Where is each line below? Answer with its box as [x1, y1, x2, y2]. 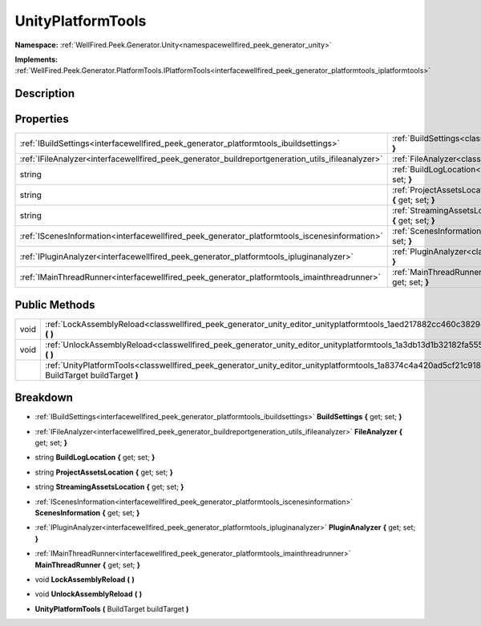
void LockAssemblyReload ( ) [34, 574, 135, 584]
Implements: [14, 55, 59, 64]
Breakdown [14, 391, 74, 405]
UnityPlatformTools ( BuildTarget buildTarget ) [34, 604, 189, 613]
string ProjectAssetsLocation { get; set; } [34, 467, 174, 477]
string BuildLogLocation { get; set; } [34, 453, 156, 462]
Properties [14, 112, 69, 126]
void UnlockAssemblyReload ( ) [34, 589, 143, 599]
